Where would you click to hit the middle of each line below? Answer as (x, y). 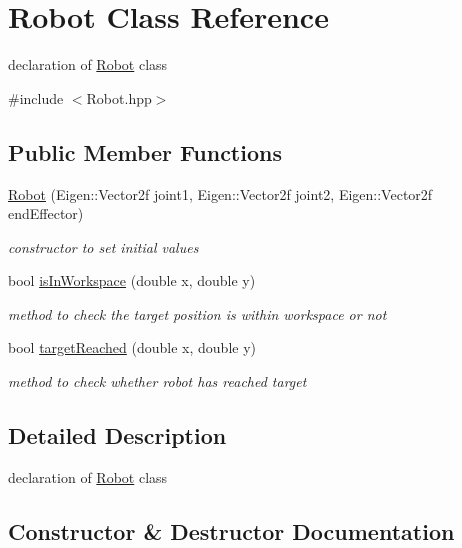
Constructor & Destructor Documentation (231, 530)
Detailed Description (117, 435)
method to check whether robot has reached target (157, 381)
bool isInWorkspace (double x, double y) (132, 280)
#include (36, 97)
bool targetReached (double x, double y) (132, 347)
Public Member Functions (145, 151)
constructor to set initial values (103, 246)
